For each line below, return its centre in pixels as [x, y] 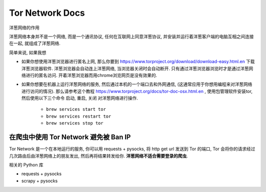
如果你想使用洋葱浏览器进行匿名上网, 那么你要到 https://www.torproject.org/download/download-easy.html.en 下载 [138, 62]
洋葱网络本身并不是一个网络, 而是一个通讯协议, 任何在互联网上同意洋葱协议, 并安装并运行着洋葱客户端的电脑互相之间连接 [131, 36]
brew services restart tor [79, 116]
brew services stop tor [75, 123]
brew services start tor [76, 109]
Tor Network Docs [47, 13]
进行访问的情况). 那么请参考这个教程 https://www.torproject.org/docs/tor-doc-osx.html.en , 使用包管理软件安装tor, [137, 91]
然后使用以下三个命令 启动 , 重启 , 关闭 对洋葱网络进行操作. [80, 98]
